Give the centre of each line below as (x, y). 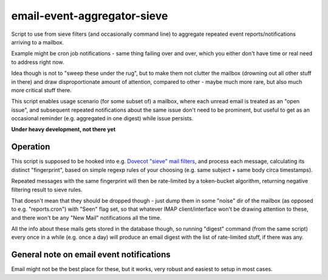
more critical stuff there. (42, 90)
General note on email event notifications (91, 255)
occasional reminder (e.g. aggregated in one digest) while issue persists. (102, 118)
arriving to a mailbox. (38, 42)
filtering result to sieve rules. (47, 190)
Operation (31, 147)
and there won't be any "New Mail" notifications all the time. (87, 217)
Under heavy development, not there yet (63, 129)
